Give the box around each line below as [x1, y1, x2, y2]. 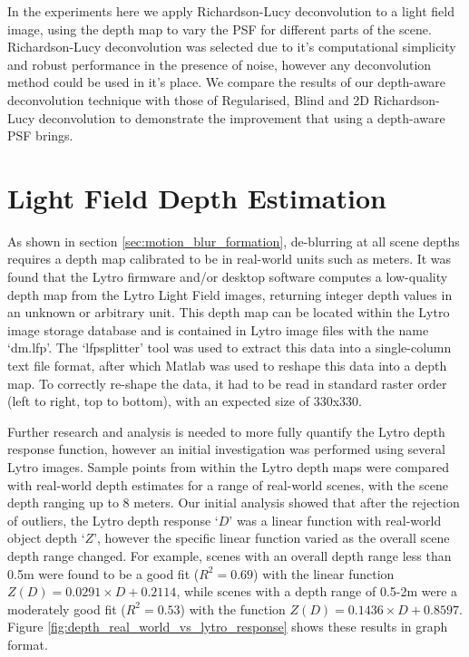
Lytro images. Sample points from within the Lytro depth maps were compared [7, 458, 449, 476]
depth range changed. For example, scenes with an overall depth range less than [7, 546, 452, 565]
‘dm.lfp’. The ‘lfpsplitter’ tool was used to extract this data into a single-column [7, 338, 452, 357]
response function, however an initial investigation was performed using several [7, 440, 445, 459]
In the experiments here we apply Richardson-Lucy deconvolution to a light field [7, 2, 454, 20]
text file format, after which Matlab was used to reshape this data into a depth [7, 356, 447, 375]
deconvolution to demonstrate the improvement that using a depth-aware [38, 108, 445, 127]
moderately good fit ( [7, 599, 126, 618]
